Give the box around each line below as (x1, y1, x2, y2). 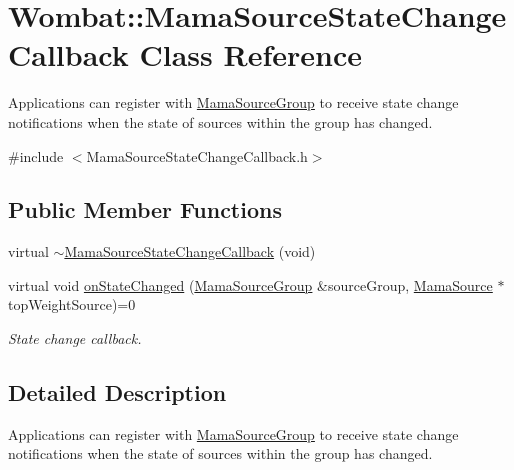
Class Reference (139, 34, 362, 75)
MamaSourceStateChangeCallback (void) (64, 241, 316, 262)
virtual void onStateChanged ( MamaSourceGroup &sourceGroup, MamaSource (8, 274, 493, 295)
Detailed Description (8, 377, 227, 408)
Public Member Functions (8, 194, 282, 225)
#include (8, 145, 64, 166)
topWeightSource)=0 (8, 294, 136, 315)
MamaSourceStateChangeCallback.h (86, 145, 308, 166)
